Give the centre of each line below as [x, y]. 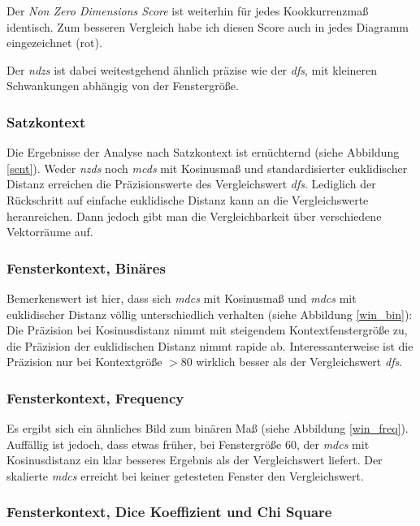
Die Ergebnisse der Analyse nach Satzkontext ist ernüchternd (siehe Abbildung [203, 152]
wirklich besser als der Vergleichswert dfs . [299, 362]
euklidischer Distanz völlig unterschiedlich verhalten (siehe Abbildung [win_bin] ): [210, 314]
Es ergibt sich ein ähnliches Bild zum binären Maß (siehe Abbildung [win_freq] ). [208, 428]
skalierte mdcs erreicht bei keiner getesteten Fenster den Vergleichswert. [185, 475]
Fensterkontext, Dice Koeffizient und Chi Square [169, 512]
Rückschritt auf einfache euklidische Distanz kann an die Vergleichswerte [188, 199]
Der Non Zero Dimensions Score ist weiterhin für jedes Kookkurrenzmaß [188, 11]
